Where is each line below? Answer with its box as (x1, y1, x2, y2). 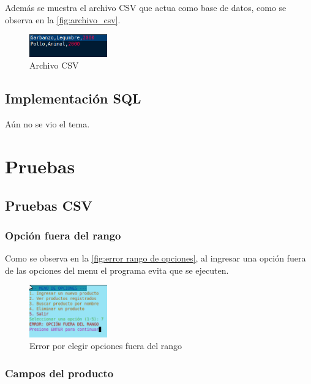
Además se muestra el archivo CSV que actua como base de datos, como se (5, 1, 287, 13)
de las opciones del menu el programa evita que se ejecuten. (5, 263, 229, 276)
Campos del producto (5, 365, 114, 380)
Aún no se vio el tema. (5, 118, 90, 130)
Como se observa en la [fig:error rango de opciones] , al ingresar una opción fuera (5, 252, 306, 265)
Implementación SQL (5, 89, 141, 108)
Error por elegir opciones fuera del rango (29, 339, 182, 352)
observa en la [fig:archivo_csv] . (5, 13, 121, 26)
